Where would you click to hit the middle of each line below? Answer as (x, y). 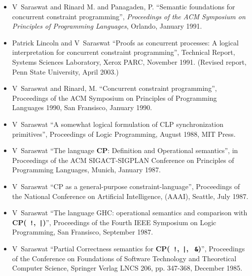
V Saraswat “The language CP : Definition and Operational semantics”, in (125, 150)
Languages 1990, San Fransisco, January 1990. (82, 107)
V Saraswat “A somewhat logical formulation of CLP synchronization (118, 124)
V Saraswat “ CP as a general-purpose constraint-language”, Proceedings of (126, 186)
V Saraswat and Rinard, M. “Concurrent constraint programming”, (114, 88)
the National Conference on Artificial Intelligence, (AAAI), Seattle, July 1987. (130, 196)
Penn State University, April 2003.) (65, 71)
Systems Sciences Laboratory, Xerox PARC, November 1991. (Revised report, (129, 61)
